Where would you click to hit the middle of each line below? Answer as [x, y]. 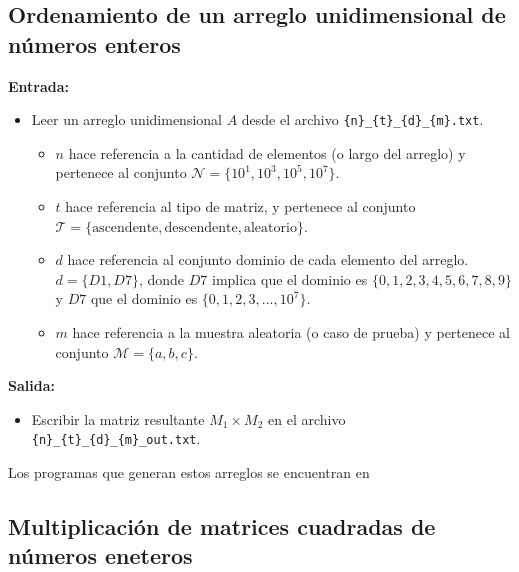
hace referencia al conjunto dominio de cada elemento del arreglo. [268, 259]
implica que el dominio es [290, 278]
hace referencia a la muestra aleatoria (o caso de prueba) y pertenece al [291, 332]
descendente [201, 227]
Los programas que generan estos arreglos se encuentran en [189, 472]
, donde [161, 278]
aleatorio [270, 227]
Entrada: [39, 85]
